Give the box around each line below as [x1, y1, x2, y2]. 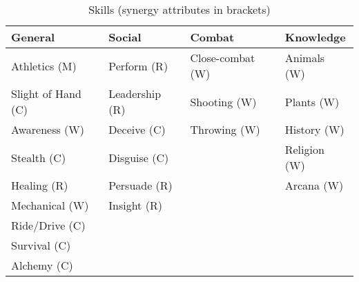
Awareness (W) [11, 121, 84, 137]
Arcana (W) [284, 177, 344, 193]
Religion [284, 141, 324, 157]
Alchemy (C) [11, 257, 73, 273]
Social [108, 29, 142, 45]
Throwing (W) [190, 121, 260, 137]
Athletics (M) [11, 57, 77, 74]
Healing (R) [11, 177, 68, 193]
